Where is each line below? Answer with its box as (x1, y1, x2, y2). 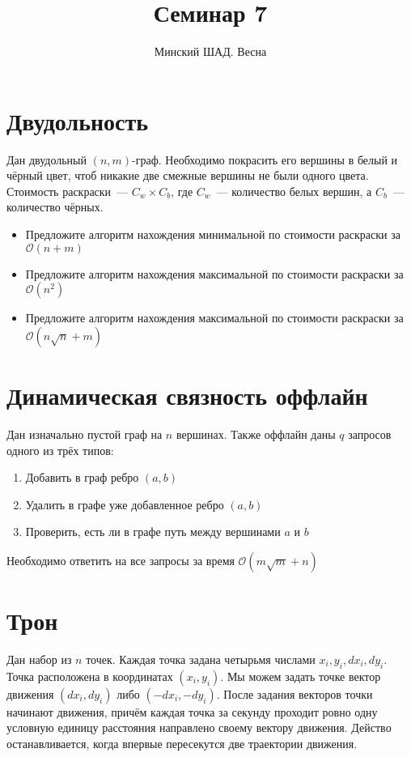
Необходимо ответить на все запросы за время (6, 551, 235, 568)
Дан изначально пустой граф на (6, 425, 163, 442)
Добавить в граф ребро (25, 469, 139, 486)
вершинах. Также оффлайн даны (176, 425, 336, 442)
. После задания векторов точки (216, 685, 373, 702)
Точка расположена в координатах (6, 667, 173, 684)
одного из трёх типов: (6, 441, 114, 458)
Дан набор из (6, 651, 72, 668)
